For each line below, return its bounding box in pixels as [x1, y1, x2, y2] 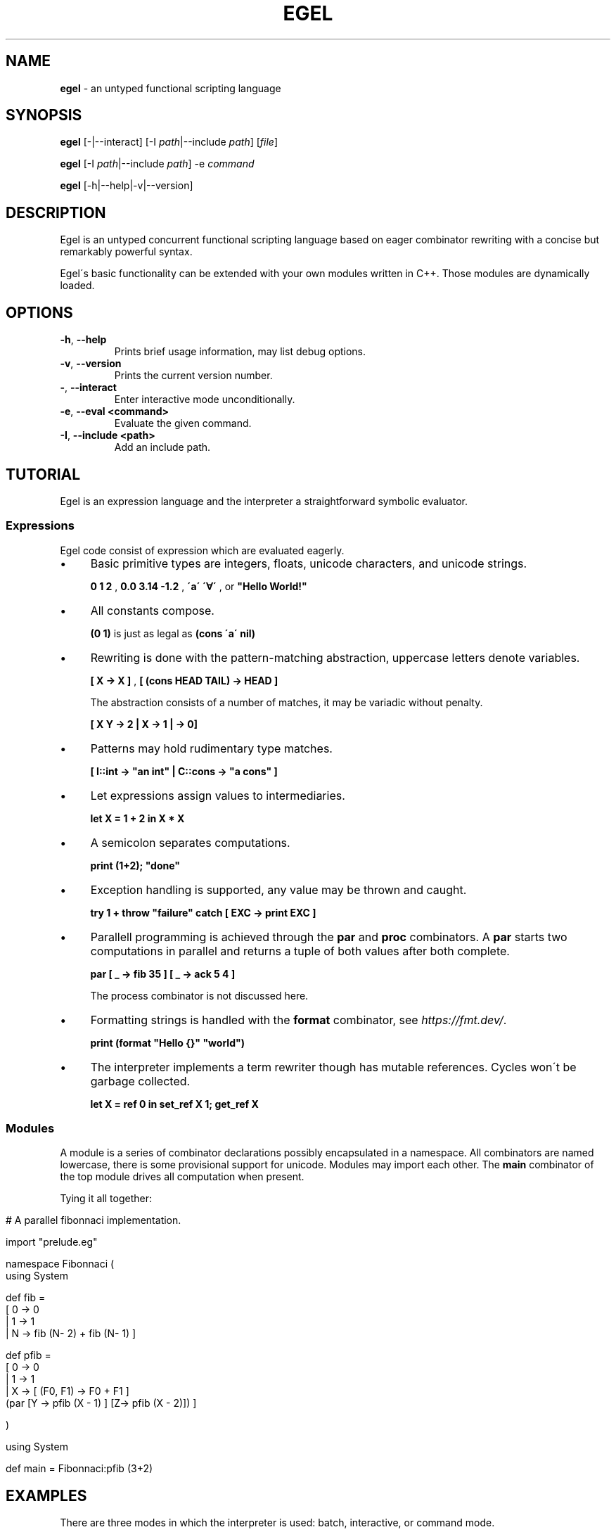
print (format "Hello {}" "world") [90, 1036, 245, 1049]
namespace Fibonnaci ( [6, 1258, 115, 1270]
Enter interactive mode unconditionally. [114, 393, 295, 406]
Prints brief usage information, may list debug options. [114, 345, 366, 358]
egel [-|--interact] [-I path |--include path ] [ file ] [60, 136, 278, 148]
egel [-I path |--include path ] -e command [60, 158, 255, 170]
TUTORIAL [6, 465, 81, 483]
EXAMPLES [6, 1486, 87, 1505]
